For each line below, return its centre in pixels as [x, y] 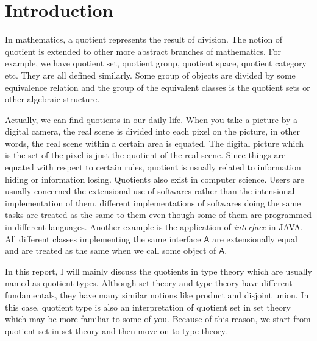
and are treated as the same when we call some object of [111, 251]
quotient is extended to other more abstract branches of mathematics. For [143, 51]
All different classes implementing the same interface [103, 238]
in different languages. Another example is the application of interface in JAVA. [154, 227]
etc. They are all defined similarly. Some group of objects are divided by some [150, 75]
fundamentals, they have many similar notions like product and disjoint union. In [157, 295]
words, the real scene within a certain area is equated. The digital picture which [155, 143]
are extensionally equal [255, 238]
